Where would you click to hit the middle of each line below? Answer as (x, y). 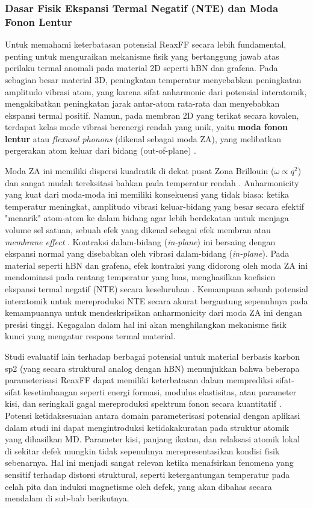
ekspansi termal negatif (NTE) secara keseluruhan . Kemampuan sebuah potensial (157, 289)
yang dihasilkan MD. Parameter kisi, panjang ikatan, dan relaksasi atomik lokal (153, 439)
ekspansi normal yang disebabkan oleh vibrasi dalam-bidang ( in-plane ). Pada (147, 253)
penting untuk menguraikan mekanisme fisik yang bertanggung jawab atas (142, 56)
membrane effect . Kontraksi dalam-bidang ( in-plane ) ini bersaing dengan (140, 241)
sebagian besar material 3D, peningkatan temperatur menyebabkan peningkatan (153, 79)
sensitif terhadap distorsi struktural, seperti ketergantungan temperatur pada (147, 474)
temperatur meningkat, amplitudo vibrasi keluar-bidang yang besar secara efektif (155, 206)
